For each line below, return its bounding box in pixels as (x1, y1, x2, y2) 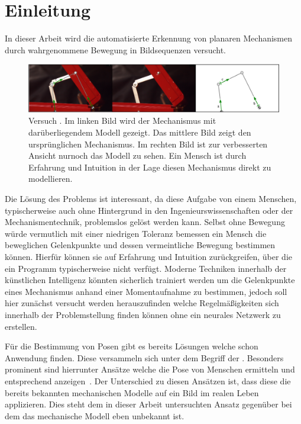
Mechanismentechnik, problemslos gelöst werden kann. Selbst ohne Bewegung (5, 216, 285, 228)
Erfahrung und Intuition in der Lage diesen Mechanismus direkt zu (28, 160, 271, 173)
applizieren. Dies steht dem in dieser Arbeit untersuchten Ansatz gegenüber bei (5, 398, 292, 410)
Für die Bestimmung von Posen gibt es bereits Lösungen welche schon (5, 340, 258, 352)
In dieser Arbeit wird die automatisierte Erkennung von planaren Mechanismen (5, 32, 293, 44)
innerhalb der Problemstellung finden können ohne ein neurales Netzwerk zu (5, 308, 281, 320)
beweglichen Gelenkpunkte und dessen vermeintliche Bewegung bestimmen (5, 239, 276, 251)
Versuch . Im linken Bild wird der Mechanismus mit (28, 114, 216, 127)
